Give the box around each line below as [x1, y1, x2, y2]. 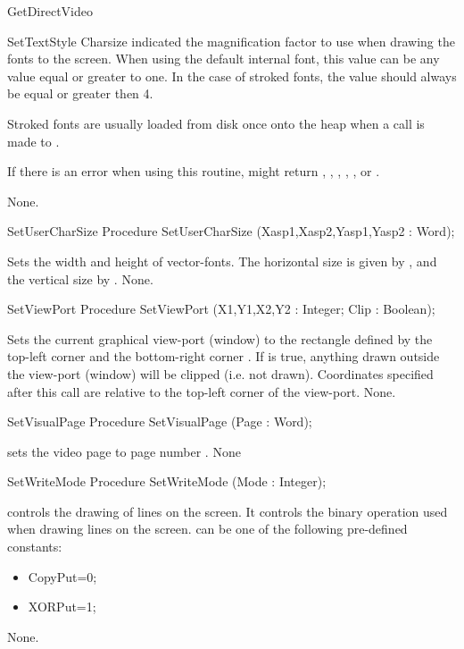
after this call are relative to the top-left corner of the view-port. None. [7, 382, 396, 400]
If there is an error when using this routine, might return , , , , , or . [7, 162, 380, 181]
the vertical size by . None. [7, 269, 153, 288]
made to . [7, 131, 60, 150]
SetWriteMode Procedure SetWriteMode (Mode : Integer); [7, 472, 327, 491]
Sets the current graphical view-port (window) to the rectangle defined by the [7, 329, 433, 348]
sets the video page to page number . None [7, 442, 241, 460]
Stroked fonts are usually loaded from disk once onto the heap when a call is [7, 114, 425, 132]
